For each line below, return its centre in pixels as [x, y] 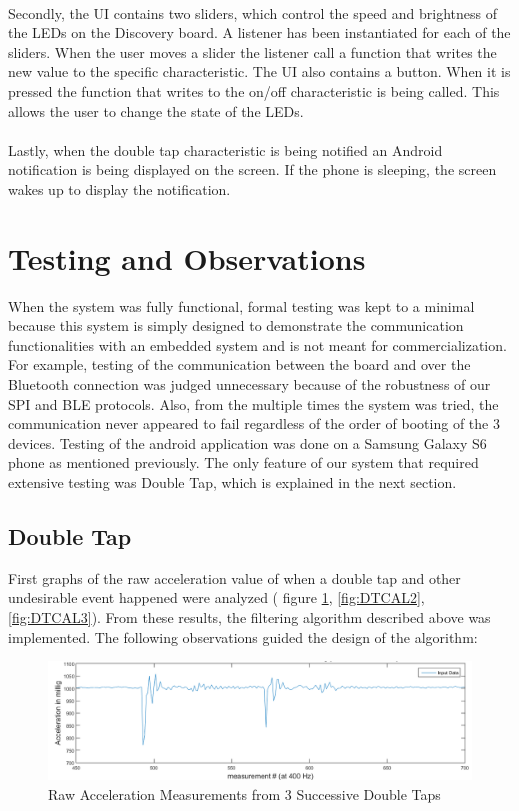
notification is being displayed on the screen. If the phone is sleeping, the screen [252, 169]
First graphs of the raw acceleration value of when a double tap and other [234, 577]
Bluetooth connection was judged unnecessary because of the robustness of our [249, 384]
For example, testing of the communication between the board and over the [239, 364]
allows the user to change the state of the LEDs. [156, 110]
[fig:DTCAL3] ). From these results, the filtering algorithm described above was [249, 616]
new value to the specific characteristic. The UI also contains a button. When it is [259, 71]
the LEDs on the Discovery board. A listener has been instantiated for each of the [259, 32]
